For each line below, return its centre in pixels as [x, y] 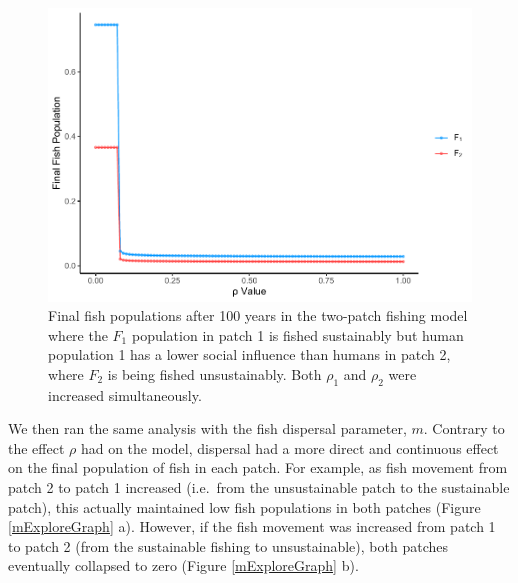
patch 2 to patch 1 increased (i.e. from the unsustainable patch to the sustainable [259, 487]
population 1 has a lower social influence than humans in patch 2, [249, 354]
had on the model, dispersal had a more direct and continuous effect [289, 447]
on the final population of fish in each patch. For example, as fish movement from [258, 467]
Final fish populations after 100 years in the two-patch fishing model [258, 315]
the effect [36, 447]
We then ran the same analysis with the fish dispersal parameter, [207, 428]
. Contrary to [464, 428]
